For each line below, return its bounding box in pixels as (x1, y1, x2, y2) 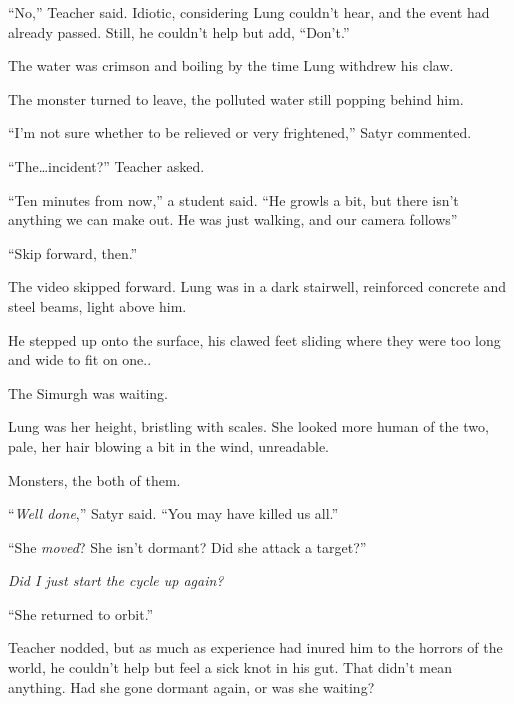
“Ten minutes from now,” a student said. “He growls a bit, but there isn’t (8, 189, 459, 210)
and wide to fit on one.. (8, 349, 152, 370)
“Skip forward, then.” (8, 242, 138, 263)
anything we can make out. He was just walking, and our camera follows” (8, 209, 458, 230)
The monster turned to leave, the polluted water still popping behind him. (8, 88, 464, 109)
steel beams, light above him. (8, 295, 187, 316)
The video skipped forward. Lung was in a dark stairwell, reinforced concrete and (8, 276, 507, 297)
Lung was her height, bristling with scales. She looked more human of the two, (8, 416, 489, 437)
